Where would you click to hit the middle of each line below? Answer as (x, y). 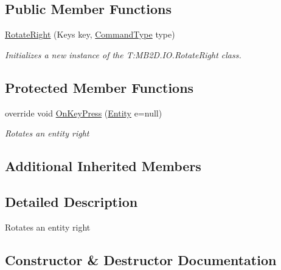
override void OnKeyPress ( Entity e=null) (84, 113)
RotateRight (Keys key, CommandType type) (90, 34)
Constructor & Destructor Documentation (141, 259)
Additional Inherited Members (103, 166)
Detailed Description (71, 201)
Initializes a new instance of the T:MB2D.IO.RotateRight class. (123, 54)
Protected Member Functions (99, 87)
